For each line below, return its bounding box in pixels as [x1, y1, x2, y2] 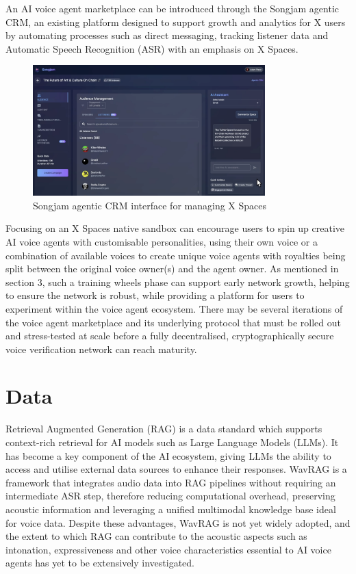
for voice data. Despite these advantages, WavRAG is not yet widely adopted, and [5, 515, 351, 530]
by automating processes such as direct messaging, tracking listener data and [5, 28, 329, 42]
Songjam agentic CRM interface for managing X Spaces [33, 198, 267, 212]
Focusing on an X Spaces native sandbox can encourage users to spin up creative [5, 221, 345, 235]
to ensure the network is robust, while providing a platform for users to [5, 288, 305, 302]
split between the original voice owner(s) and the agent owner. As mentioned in [5, 261, 339, 276]
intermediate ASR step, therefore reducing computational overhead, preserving [5, 488, 335, 503]
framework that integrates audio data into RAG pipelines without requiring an [5, 475, 336, 489]
